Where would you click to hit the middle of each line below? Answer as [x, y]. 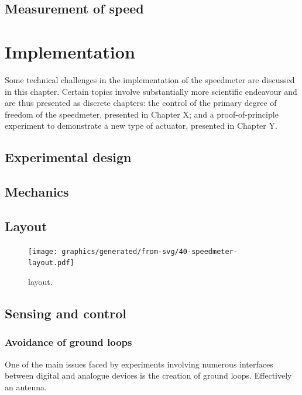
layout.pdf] [51, 263]
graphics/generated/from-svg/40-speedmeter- [150, 251]
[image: [43, 251]
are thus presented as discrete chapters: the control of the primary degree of [141, 103]
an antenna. [26, 387]
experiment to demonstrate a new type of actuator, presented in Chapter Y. [141, 126]
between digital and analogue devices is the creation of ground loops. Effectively [148, 375]
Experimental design [68, 157]
